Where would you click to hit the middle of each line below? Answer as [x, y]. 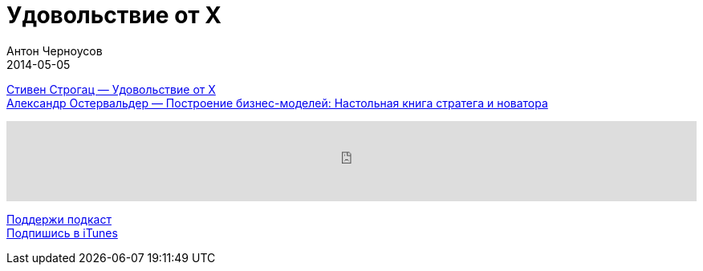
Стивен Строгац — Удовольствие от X [111, 89]
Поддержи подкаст [59, 219]
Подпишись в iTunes [62, 233]
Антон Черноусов [55, 51]
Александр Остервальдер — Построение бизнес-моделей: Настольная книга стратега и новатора [277, 103]
